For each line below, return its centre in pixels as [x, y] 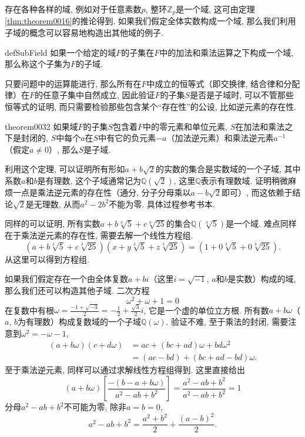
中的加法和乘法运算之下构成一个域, [227, 52]
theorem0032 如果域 [41, 126]
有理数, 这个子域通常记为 [93, 180]
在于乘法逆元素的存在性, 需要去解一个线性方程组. [99, 235]
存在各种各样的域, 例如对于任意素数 [73, 9]
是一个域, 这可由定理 [215, 9]
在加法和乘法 [260, 126]
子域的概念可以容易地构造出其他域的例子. [84, 33]
